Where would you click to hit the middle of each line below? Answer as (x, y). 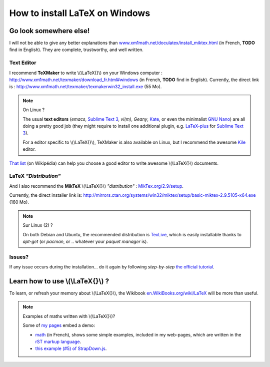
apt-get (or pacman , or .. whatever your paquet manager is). (85, 241)
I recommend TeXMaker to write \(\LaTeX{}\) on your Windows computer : (86, 73)
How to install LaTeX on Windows (80, 13)
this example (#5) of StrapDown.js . (71, 348)
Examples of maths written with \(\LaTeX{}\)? (69, 316)
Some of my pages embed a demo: (59, 325)
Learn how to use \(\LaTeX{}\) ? (59, 281)
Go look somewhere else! (49, 31)
